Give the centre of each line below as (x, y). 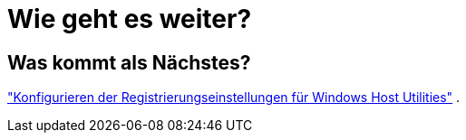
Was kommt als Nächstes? (129, 62)
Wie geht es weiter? (130, 19)
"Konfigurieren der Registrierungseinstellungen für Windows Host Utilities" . (234, 98)
